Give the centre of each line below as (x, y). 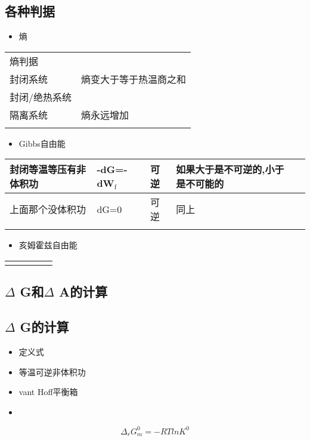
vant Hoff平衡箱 (48, 392)
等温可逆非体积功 (52, 371)
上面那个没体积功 (48, 209)
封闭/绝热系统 (41, 97)
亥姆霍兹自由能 (48, 245)
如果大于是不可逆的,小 (225, 169)
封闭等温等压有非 (48, 169)
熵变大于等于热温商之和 (134, 79)
